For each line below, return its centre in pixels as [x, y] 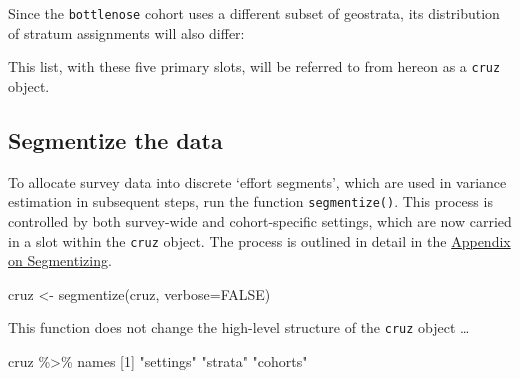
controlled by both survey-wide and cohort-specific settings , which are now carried [260, 220]
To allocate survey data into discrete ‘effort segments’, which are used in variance [257, 181]
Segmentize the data [115, 139]
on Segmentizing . [60, 260]
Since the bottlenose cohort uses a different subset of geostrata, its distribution [254, 13]
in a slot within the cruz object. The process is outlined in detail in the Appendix [259, 240]
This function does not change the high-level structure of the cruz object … [239, 327]
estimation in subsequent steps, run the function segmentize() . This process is [250, 201]
